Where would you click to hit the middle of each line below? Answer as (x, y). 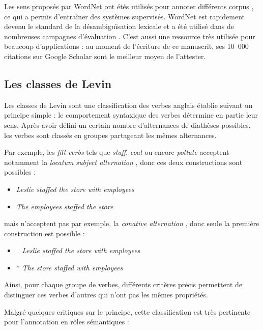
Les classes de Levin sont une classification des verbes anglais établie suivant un (128, 105)
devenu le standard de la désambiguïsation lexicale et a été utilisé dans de (119, 26)
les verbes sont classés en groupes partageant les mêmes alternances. (110, 135)
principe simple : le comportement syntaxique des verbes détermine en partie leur (131, 115)
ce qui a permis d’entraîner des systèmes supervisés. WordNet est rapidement (124, 16)
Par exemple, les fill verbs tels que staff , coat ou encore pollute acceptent (117, 152)
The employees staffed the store (65, 206)
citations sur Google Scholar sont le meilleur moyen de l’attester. (105, 56)
